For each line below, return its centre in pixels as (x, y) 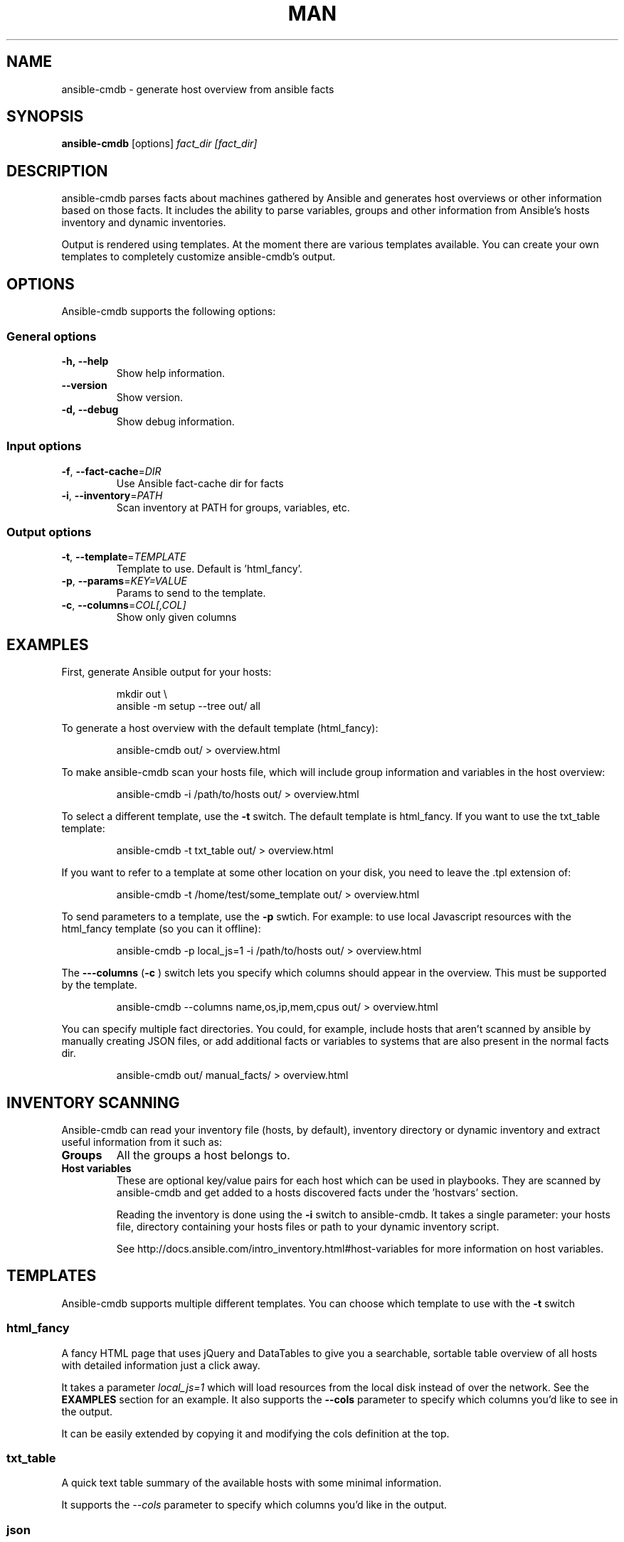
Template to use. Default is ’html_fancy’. (209, 569)
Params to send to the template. (191, 593)
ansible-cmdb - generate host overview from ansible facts (198, 89)
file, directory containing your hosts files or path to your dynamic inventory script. (308, 1227)
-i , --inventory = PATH (112, 495)
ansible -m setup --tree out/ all (188, 706)
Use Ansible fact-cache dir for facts (200, 483)
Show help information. (171, 373)
